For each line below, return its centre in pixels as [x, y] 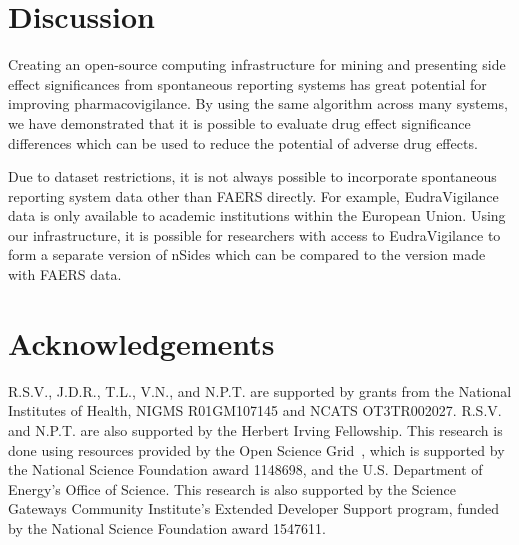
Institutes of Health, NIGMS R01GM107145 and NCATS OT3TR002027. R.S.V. [255, 410]
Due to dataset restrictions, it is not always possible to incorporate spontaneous [252, 176]
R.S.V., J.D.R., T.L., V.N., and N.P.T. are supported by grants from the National [260, 390]
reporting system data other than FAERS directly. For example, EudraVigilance [253, 195]
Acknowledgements [141, 342]
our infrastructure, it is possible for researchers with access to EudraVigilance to [254, 234]
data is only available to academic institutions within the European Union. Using [257, 215]
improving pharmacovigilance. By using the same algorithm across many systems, [258, 103]
